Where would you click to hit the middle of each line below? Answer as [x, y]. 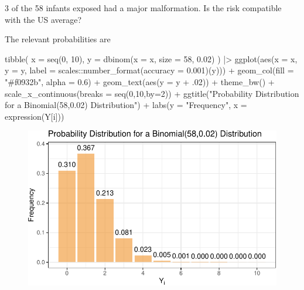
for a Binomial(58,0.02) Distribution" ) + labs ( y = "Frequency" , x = [126, 105]
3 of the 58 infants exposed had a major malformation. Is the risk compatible [143, 8]
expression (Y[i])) [35, 116]
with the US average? [43, 19]
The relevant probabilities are [58, 39]
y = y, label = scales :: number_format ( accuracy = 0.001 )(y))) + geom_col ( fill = [149, 70]
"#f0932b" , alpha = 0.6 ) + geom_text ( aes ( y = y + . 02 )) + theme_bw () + [140, 81]
